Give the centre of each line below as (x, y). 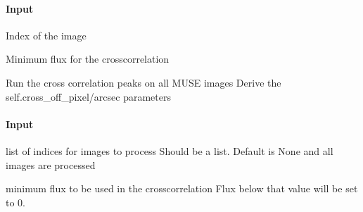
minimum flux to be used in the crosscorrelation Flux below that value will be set (182, 188)
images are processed (51, 164)
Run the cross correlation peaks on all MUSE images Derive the (144, 82)
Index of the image (46, 35)
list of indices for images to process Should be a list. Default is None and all (170, 150)
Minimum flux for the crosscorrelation (88, 59)
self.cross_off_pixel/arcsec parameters (89, 96)
